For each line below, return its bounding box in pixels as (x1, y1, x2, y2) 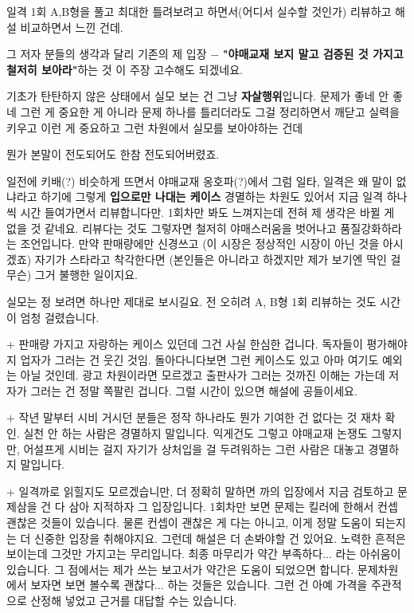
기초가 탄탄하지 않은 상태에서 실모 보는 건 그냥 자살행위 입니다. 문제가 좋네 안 (6, 88, 389, 104)
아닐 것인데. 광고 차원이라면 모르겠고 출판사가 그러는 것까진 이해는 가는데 (20, 367, 385, 383)
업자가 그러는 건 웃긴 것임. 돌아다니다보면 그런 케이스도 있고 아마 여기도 (20, 351, 379, 367)
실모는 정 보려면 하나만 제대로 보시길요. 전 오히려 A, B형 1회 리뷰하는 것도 (6, 293, 377, 309)
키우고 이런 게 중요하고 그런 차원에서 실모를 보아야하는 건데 (6, 119, 303, 136)
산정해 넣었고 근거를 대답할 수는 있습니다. (30, 592, 237, 608)
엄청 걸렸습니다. (20, 308, 100, 325)
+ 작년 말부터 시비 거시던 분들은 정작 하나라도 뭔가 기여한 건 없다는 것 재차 (6, 409, 381, 426)
